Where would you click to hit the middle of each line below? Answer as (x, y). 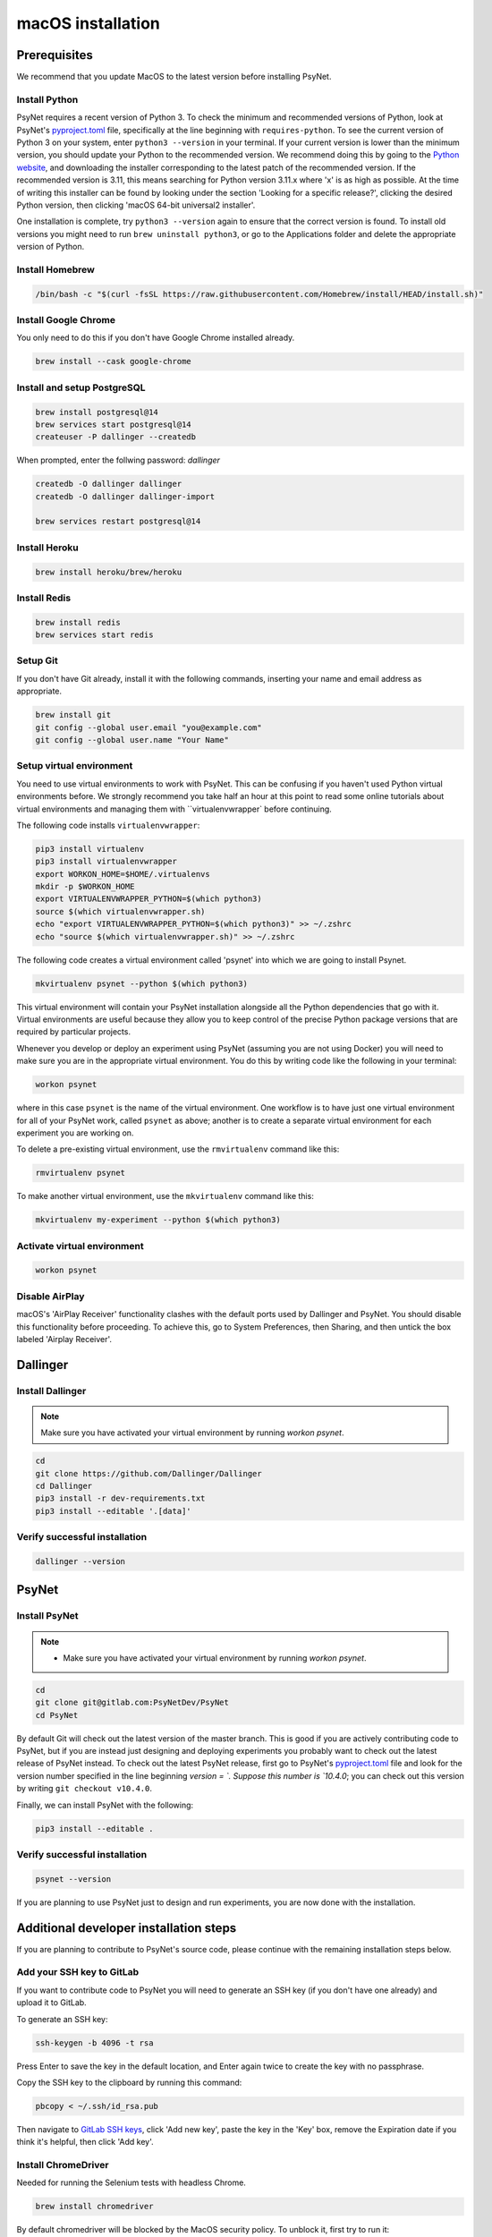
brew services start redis (94, 635)
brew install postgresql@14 (97, 412)
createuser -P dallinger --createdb (116, 437)
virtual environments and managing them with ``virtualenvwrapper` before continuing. (174, 809)
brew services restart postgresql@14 (118, 522)
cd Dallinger (64, 1486)
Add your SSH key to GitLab (77, 1972)
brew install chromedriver (94, 2207)
